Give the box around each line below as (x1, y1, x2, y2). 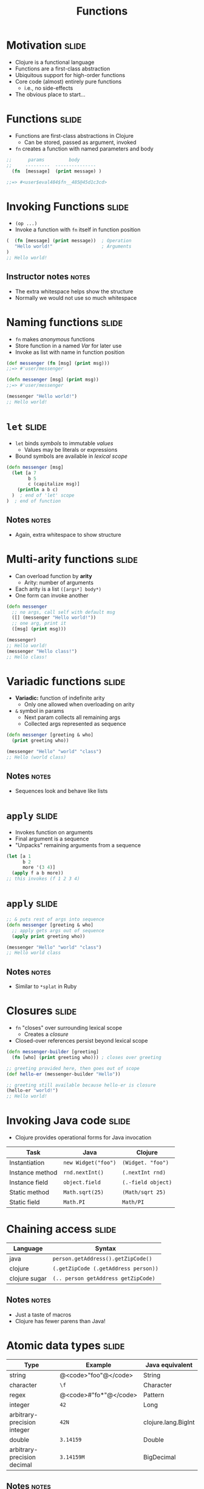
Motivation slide (6, 38, 86, 52)
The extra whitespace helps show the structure (15, 287, 134, 295)
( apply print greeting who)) (12, 933, 86, 939)
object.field (63, 1179, 101, 1186)
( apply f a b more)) (12, 870, 64, 876)
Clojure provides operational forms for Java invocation (15, 1134, 152, 1141)
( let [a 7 (12, 469, 36, 476)
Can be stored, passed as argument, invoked (24, 138, 137, 146)
